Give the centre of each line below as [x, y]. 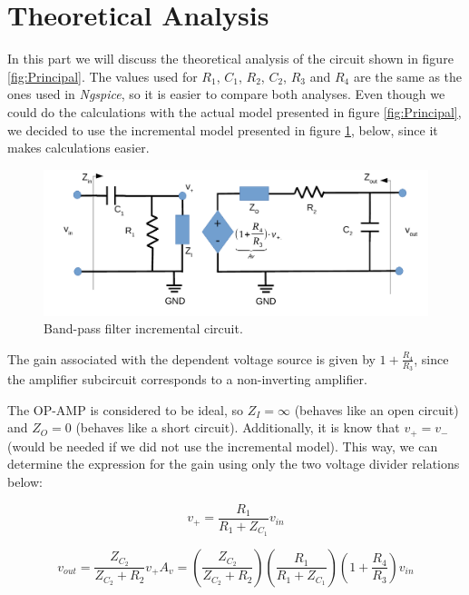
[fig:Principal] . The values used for [103, 76]
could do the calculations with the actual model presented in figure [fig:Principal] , [234, 111]
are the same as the [408, 76]
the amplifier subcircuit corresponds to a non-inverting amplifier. [187, 379]
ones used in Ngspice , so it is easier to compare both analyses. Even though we [226, 94]
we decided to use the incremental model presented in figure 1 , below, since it [223, 129]
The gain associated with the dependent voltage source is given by [191, 358]
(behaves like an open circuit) [376, 409]
